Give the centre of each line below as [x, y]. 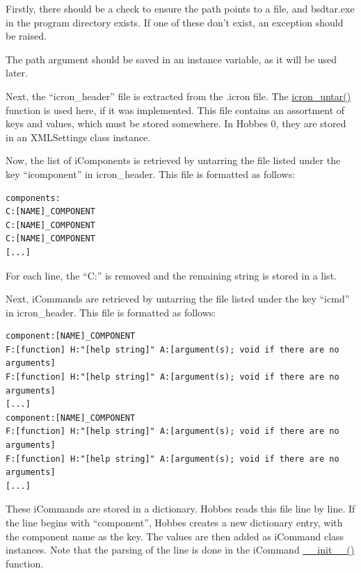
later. [17, 73]
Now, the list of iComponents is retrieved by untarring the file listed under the [173, 160]
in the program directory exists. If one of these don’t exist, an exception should [175, 22]
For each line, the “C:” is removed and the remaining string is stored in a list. [171, 275]
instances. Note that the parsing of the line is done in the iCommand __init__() [180, 550]
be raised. [26, 36]
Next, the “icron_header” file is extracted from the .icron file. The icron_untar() [178, 96]
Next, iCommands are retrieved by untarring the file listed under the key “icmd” [178, 299]
